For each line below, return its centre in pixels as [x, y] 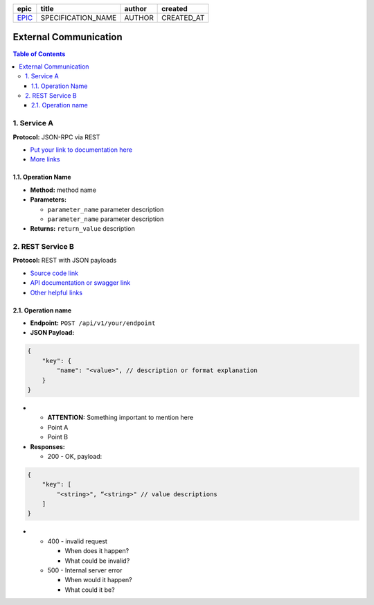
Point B [58, 437]
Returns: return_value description [82, 229]
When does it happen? [97, 551]
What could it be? [90, 590]
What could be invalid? [97, 561]
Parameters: [48, 200]
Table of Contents [39, 54]
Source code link [54, 273]
